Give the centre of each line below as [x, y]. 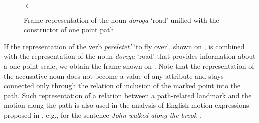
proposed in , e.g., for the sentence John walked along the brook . [103, 114]
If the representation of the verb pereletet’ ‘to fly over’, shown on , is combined [124, 46]
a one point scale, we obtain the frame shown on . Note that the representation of [129, 65]
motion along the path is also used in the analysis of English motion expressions [127, 105]
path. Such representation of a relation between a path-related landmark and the [128, 95]
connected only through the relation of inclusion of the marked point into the [122, 85]
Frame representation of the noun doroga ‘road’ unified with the [122, 20]
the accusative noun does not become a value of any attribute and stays [114, 75]
